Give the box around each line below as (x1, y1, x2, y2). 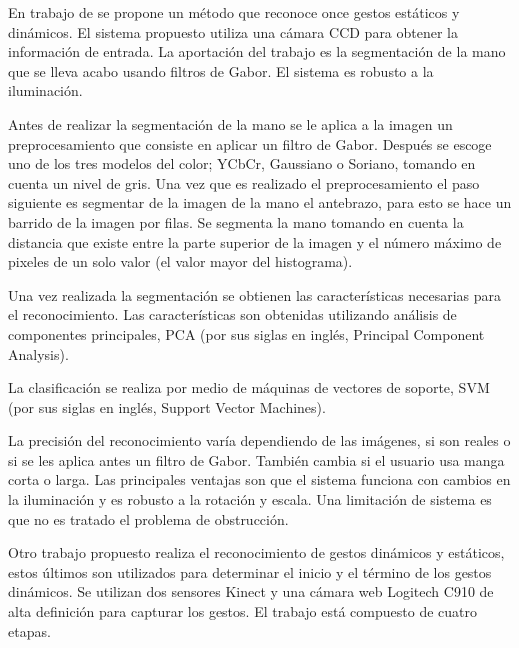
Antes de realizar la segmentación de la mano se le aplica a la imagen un (8, 113, 453, 134)
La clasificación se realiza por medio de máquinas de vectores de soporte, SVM (8, 377, 490, 398)
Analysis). (8, 343, 69, 364)
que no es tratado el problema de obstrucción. (8, 508, 289, 529)
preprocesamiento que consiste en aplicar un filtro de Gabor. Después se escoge (8, 133, 492, 154)
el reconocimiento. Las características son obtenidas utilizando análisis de (8, 304, 457, 325)
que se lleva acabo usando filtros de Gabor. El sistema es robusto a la (8, 60, 434, 81)
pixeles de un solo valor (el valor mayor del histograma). (8, 251, 353, 272)
